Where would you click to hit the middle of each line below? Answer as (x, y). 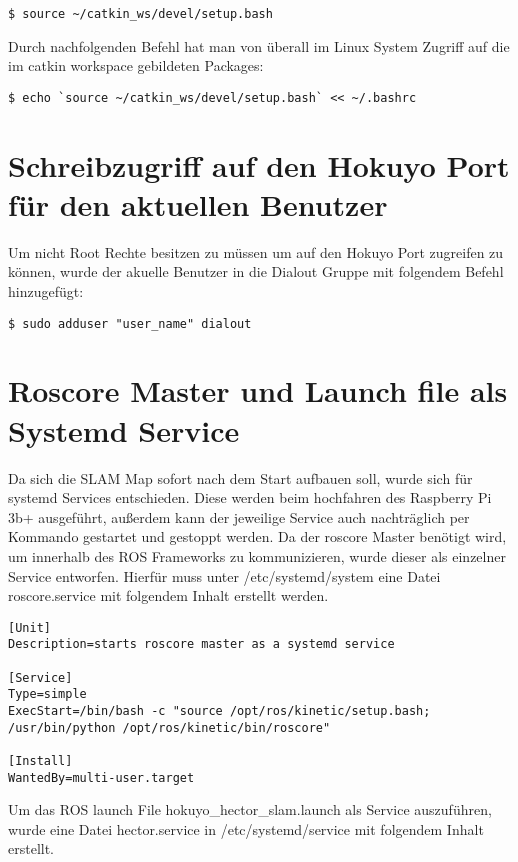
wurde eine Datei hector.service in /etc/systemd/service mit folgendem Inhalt (246, 828)
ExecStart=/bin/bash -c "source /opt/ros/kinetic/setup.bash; (219, 711)
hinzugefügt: (46, 291)
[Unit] (29, 627)
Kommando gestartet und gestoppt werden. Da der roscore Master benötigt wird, (257, 536)
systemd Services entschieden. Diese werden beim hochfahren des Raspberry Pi (250, 497)
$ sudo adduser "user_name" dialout (130, 323)
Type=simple (47, 694)
